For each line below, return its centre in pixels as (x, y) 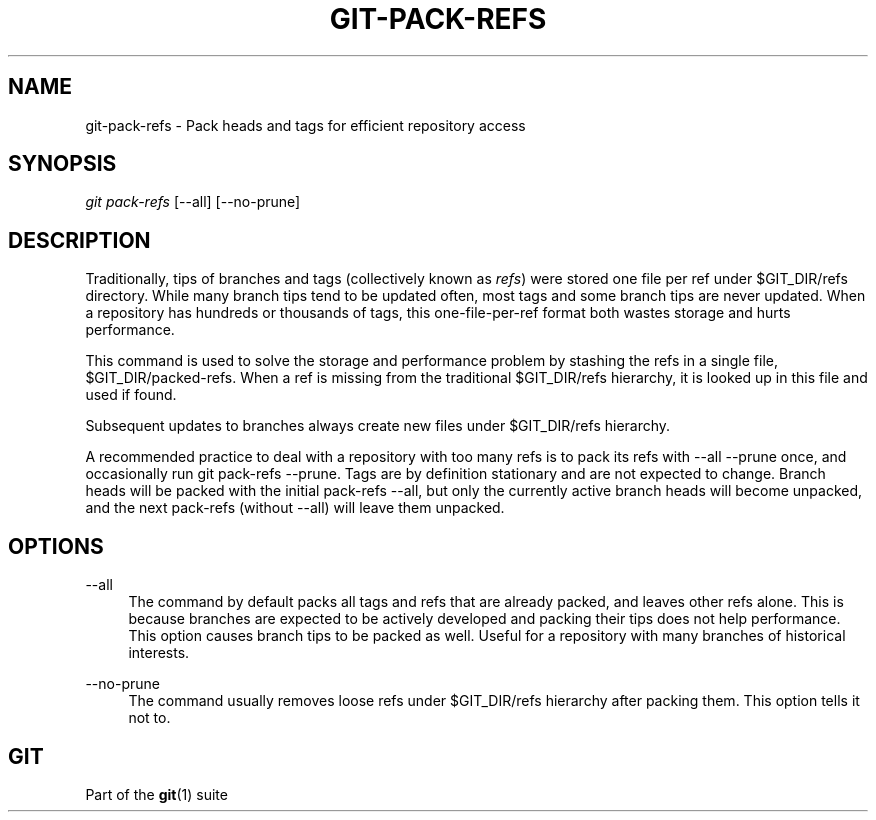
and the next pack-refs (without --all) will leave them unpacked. (295, 508)
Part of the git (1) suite (156, 794)
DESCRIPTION (79, 240)
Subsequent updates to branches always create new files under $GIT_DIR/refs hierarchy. (378, 426)
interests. (159, 653)
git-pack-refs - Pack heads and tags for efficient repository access (305, 125)
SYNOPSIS (62, 164)
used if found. (131, 395)
